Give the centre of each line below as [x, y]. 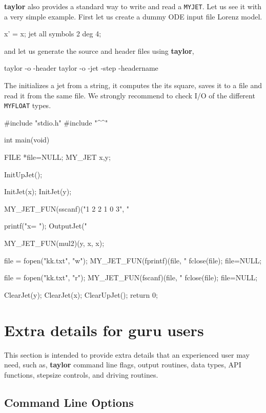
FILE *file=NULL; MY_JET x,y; [57, 157]
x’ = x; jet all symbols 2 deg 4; [53, 34]
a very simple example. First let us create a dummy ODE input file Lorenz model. [133, 16]
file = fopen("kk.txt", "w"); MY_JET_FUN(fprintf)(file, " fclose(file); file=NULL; [133, 260]
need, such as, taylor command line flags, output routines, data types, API [123, 365]
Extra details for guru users [104, 330]
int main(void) [27, 140]
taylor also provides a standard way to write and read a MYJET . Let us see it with [133, 6]
